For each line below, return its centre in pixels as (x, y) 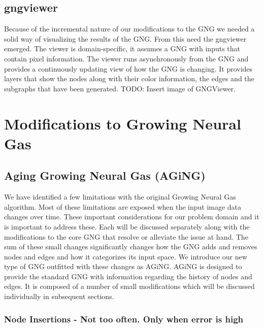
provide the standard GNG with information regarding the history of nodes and (128, 276)
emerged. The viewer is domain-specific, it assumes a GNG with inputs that (122, 48)
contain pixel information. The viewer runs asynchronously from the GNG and (126, 58)
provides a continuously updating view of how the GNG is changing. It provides (128, 68)
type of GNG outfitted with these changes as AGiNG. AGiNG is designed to (123, 266)
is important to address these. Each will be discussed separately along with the (127, 226)
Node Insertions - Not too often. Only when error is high (124, 319)
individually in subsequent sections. (59, 296)
